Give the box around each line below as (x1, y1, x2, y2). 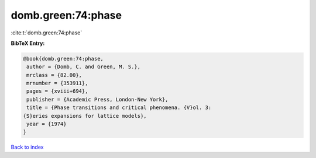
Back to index (11, 143, 44, 151)
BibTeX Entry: (11, 40, 45, 47)
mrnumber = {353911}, (26, 80, 88, 87)
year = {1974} (26, 121, 67, 128)
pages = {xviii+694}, (26, 88, 88, 94)
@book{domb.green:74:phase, (23, 55, 104, 62)
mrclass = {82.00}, (26, 72, 82, 78)
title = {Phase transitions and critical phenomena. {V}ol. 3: (26, 104, 212, 111)
